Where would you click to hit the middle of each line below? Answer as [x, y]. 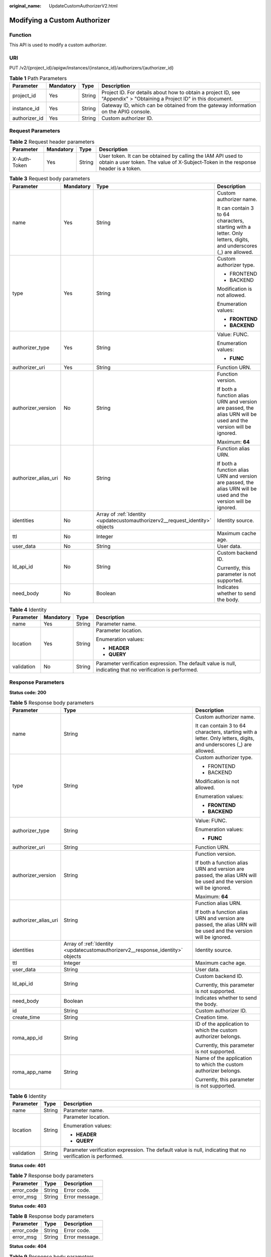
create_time [26, 1017]
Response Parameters [37, 682]
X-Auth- [22, 159]
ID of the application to [222, 1024]
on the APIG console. [126, 112]
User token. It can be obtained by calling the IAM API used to [171, 156]
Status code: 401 [27, 1165]
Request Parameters [35, 131]
